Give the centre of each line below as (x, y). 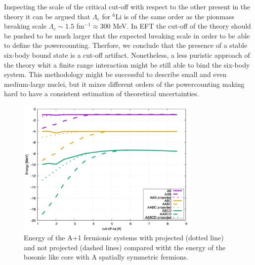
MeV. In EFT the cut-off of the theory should (182, 26)
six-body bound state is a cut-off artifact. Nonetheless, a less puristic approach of (127, 55)
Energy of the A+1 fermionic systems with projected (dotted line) (124, 238)
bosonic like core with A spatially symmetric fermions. (106, 257)
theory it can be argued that (47, 16)
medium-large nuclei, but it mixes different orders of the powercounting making (124, 84)
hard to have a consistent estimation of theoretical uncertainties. (102, 94)
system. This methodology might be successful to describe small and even (115, 74)
